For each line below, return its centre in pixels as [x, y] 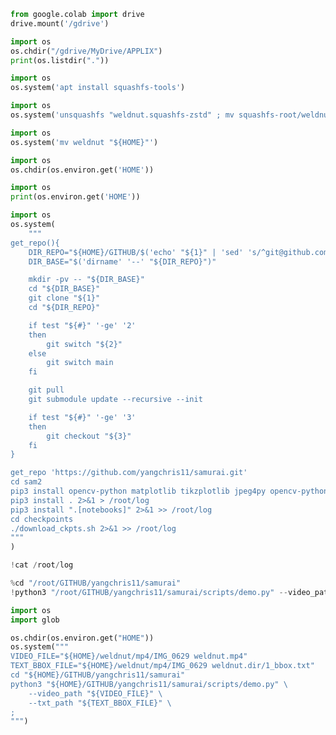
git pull [46, 390]
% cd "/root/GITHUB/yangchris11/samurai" [96, 583]
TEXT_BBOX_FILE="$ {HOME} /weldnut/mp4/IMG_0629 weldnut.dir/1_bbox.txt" [162, 666]
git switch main [80, 363]
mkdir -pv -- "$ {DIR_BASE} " [86, 280]
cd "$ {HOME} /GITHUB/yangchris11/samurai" [98, 675]
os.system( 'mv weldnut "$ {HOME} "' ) [84, 142]
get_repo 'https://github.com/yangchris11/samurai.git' [129, 473]
